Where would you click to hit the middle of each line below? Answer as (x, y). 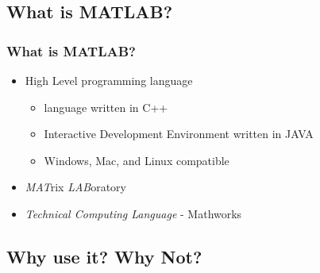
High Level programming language (109, 80)
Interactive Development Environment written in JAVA (179, 134)
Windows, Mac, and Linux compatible (137, 160)
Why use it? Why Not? (104, 256)
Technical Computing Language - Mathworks (133, 213)
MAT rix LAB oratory (76, 187)
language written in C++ (106, 107)
